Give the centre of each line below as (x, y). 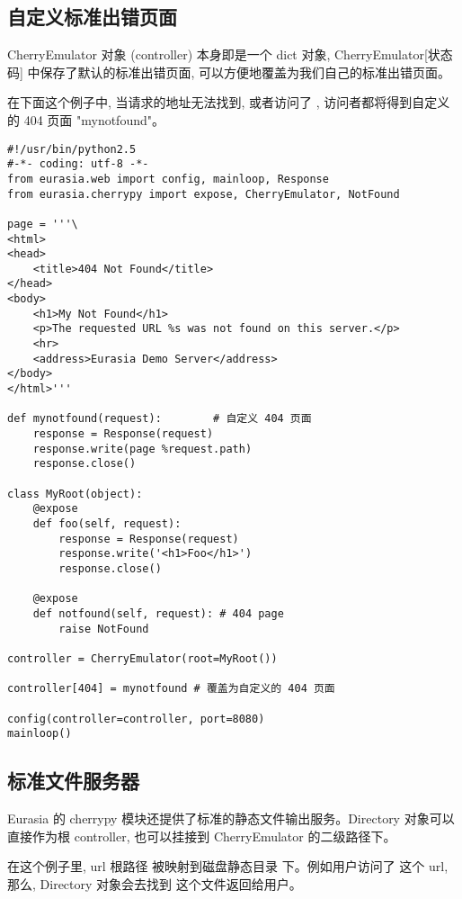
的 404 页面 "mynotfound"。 (86, 119)
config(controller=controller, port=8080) (136, 719)
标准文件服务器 (73, 781)
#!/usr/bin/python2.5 (72, 149)
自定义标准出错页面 (92, 17)
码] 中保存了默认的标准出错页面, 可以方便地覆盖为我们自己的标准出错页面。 (229, 72)
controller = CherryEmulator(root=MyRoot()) (142, 658)
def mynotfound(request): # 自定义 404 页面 (160, 419)
